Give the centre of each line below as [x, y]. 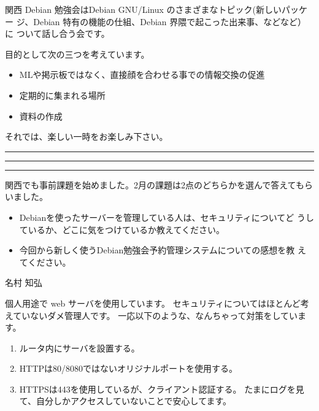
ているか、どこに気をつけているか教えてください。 [122, 229]
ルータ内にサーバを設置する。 [79, 348]
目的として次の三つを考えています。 [77, 54]
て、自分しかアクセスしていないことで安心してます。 [125, 401]
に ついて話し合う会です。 [57, 33]
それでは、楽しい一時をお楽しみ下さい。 [86, 136]
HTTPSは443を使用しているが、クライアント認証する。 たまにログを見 [162, 389]
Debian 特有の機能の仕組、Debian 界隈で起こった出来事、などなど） [170, 21]
